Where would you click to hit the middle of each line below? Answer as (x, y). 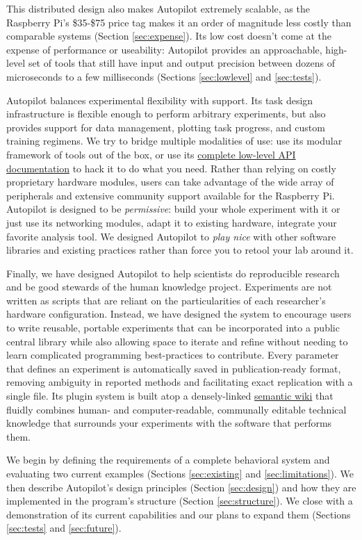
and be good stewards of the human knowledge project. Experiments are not (169, 287)
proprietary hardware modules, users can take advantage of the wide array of (170, 182)
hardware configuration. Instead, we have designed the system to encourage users (179, 314)
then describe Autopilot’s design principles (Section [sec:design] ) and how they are (181, 487)
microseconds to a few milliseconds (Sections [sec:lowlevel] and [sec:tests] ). (164, 76)
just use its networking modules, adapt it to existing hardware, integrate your (172, 222)
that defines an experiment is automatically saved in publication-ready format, (174, 368)
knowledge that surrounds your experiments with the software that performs (169, 423)
